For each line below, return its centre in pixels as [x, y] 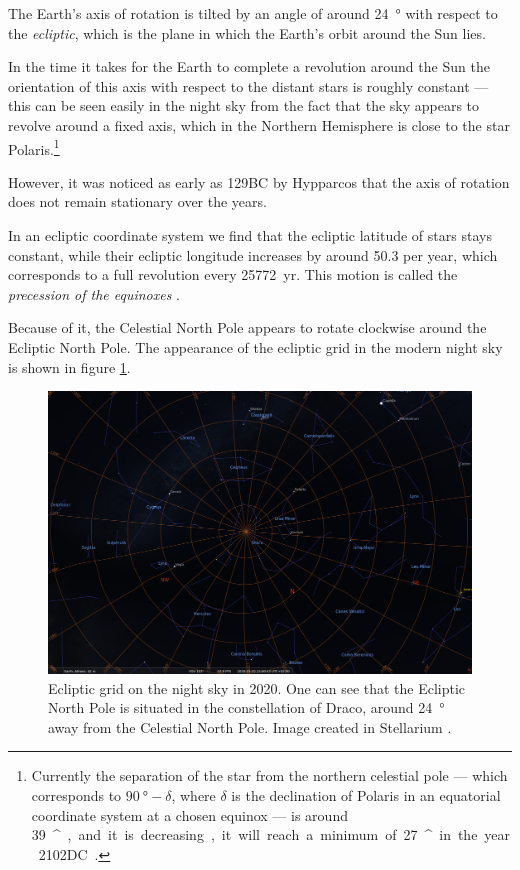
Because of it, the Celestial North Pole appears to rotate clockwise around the [247, 327]
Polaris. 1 [34, 147]
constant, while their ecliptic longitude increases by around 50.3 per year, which [253, 254]
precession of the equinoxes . [94, 293]
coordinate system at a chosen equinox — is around [189, 814]
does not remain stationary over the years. [137, 201]
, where [193, 794]
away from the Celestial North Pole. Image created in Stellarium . [250, 726]
